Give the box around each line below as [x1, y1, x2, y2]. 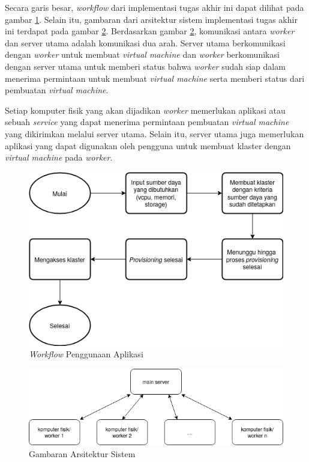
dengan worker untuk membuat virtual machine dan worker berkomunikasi [5, 48, 280, 61]
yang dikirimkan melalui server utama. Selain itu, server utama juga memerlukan [5, 127, 304, 140]
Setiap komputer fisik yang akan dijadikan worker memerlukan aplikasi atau [5, 103, 286, 116]
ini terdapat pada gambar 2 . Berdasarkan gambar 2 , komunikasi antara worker [5, 25, 295, 37]
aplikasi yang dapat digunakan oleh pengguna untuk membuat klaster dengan [5, 139, 291, 152]
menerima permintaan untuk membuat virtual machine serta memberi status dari [5, 72, 305, 84]
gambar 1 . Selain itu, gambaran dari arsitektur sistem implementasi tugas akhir [5, 13, 298, 25]
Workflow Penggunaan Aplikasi [29, 348, 143, 360]
